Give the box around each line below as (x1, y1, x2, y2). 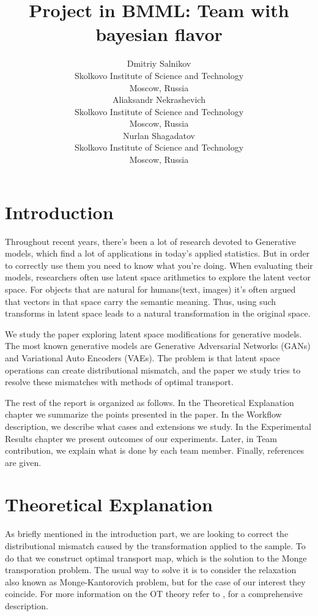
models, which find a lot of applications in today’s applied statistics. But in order (5, 247, 310, 260)
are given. (5, 456, 42, 468)
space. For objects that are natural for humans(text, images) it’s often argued (5, 282, 296, 295)
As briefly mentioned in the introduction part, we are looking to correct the (5, 527, 289, 540)
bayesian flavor (95, 21, 223, 47)
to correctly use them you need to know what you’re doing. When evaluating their (5, 258, 313, 271)
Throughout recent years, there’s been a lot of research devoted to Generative (5, 235, 296, 247)
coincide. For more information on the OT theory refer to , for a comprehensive (5, 587, 303, 600)
